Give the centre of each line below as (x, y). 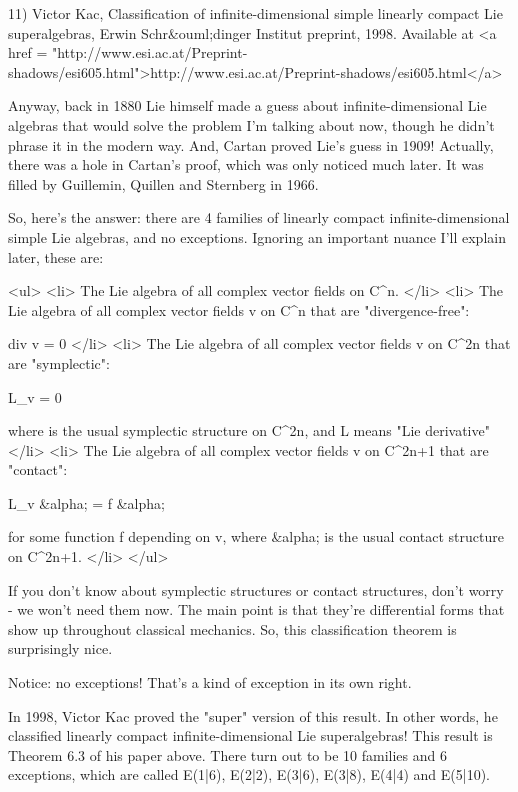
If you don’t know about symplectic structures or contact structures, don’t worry (256, 589)
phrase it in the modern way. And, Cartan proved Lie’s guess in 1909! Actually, (251, 144)
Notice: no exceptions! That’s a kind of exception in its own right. (210, 682)
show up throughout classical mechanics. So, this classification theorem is (232, 628)
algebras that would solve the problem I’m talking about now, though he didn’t (251, 124)
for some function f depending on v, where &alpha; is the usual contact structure (256, 536)
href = (28, 52)
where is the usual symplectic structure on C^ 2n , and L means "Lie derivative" (249, 430)
